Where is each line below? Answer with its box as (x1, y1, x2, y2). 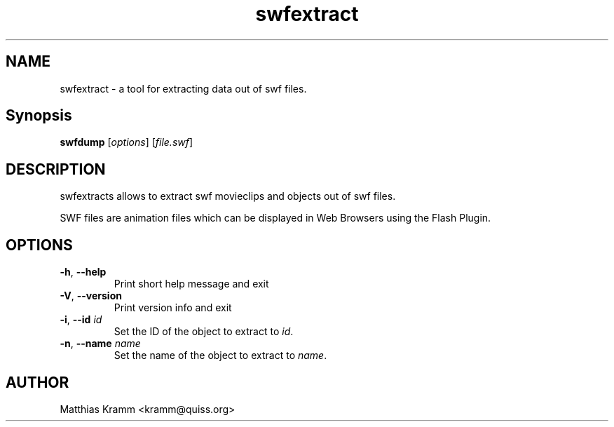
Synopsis (6, 107, 72, 125)
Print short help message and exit (114, 278, 269, 290)
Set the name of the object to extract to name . (114, 349, 327, 362)
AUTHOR (6, 373, 69, 391)
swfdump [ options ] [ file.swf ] (60, 136, 193, 149)
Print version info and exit (114, 301, 232, 314)
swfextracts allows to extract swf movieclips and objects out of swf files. (60, 190, 396, 203)
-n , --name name (60, 337, 141, 350)
